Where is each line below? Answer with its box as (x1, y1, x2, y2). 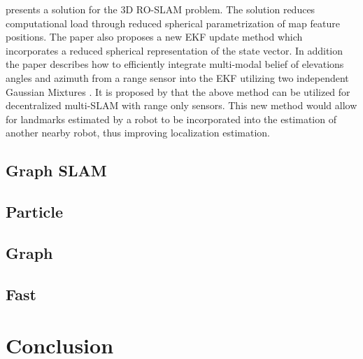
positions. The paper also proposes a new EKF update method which (6, 29, 303, 44)
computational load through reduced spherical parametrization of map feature (6, 15, 340, 30)
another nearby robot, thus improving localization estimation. (6, 125, 270, 140)
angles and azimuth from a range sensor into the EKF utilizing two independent (6, 70, 349, 85)
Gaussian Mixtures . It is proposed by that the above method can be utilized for (6, 84, 350, 99)
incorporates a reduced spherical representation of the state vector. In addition (6, 43, 343, 57)
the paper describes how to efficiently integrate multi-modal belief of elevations (6, 57, 344, 71)
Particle (6, 201, 64, 223)
